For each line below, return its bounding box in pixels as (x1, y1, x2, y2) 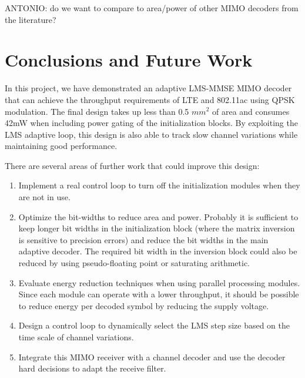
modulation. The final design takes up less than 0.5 (5, 105, 189, 117)
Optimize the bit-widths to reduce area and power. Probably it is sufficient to (18, 210, 299, 223)
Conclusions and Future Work (5, 48, 253, 72)
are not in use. (18, 191, 71, 203)
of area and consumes (212, 105, 290, 117)
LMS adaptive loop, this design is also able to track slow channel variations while (5, 128, 298, 140)
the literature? (5, 13, 56, 25)
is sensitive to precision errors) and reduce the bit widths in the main (18, 233, 269, 246)
